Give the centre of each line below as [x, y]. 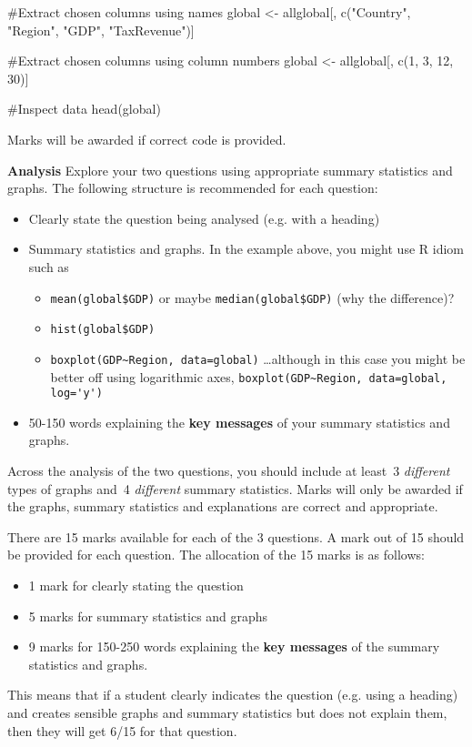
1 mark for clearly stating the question [136, 585]
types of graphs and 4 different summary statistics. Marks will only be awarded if [235, 488]
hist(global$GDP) [103, 330]
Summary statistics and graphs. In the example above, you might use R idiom [246, 249]
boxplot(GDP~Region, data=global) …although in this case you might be [258, 358]
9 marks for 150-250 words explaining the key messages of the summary [234, 646]
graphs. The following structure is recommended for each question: [193, 188]
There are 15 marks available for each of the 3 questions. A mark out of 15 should [236, 536]
